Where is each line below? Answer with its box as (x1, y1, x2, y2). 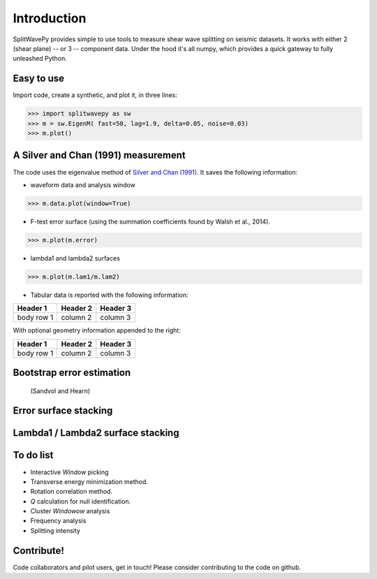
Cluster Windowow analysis (30, 507, 110, 515)
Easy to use (13, 73, 65, 85)
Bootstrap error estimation (13, 367, 131, 379)
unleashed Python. (13, 54, 68, 63)
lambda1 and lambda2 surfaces (30, 254, 120, 262)
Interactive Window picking (30, 468, 109, 476)
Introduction (13, 10, 87, 26)
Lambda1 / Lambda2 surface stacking (13, 427, 179, 439)
